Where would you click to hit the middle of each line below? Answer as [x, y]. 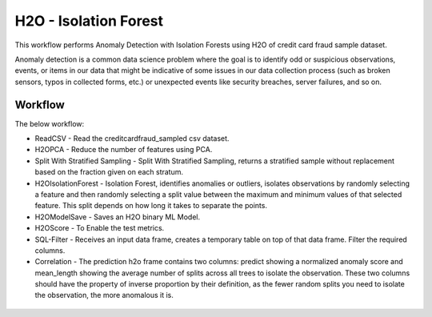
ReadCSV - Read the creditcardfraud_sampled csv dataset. [132, 138]
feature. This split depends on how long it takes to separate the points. [151, 206]
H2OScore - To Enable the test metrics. [100, 228]
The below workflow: [50, 123]
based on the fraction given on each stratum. [109, 172]
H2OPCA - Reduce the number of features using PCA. [124, 150]
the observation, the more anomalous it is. [104, 295]
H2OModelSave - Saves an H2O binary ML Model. [117, 217]
